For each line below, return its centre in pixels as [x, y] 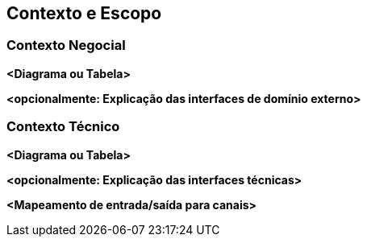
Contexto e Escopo [84, 13]
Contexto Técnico [63, 127]
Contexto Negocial [66, 45]
